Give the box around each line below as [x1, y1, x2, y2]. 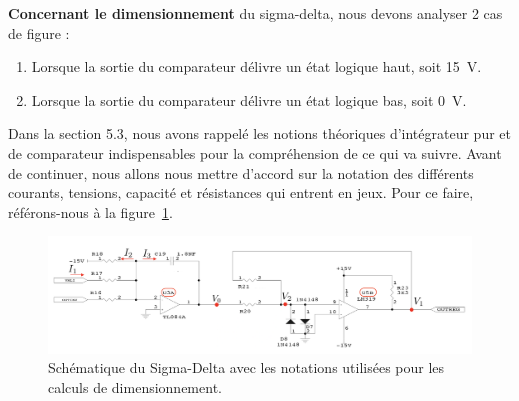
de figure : [8, 22, 70, 43]
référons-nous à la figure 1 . [8, 201, 173, 222]
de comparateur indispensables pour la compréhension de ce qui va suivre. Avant [8, 142, 502, 163]
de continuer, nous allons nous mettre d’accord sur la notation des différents [8, 162, 474, 183]
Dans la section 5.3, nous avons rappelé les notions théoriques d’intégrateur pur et [8, 123, 511, 144]
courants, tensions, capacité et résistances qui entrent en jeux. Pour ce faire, [8, 182, 474, 203]
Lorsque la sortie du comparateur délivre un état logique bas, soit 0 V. [31, 89, 467, 110]
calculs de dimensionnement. [48, 376, 222, 397]
